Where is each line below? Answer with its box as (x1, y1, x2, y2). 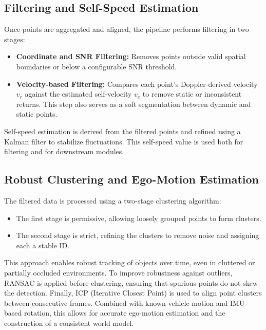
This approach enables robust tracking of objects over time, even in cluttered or (4, 257, 255, 268)
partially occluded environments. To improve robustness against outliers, (4, 267, 233, 278)
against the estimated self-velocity (25, 88, 132, 99)
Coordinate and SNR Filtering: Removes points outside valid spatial (16, 51, 246, 62)
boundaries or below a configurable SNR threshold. (16, 61, 177, 71)
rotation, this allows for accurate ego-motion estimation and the (24, 307, 225, 318)
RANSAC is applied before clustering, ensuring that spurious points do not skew (4, 277, 258, 288)
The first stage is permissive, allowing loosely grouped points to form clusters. (16, 212, 261, 223)
